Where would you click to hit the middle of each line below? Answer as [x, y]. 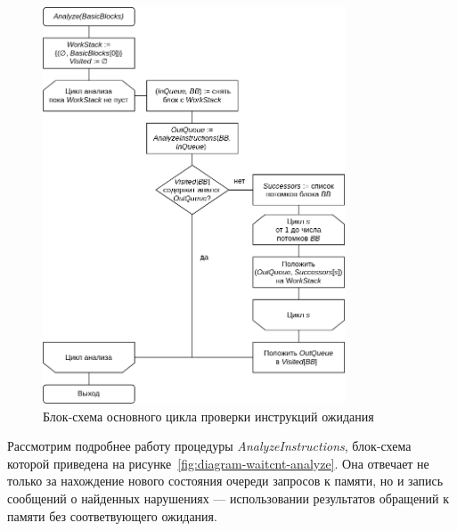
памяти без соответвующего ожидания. [112, 515]
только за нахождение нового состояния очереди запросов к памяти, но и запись [225, 481]
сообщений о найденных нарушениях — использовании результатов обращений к [228, 498]
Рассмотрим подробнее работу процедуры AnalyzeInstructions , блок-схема [209, 446]
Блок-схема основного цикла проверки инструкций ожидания [208, 416]
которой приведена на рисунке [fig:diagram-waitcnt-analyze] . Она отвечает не [218, 463]
